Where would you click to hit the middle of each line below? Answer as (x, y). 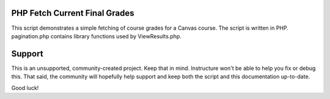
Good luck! (25, 87)
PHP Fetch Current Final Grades (73, 13)
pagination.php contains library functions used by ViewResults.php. (96, 36)
